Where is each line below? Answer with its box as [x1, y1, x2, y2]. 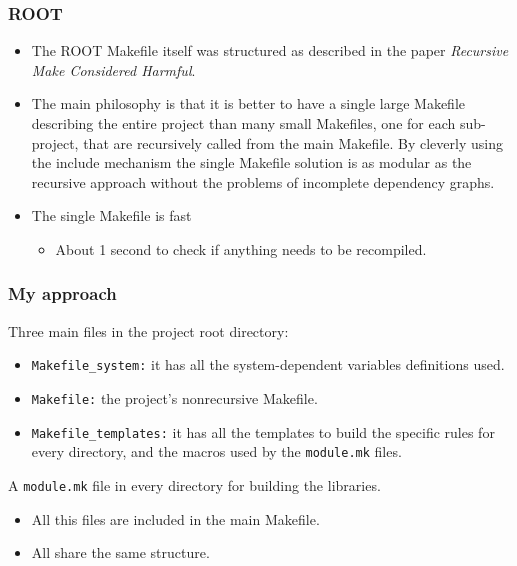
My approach [8, 281, 117, 306]
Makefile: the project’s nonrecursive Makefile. [31, 388, 318, 409]
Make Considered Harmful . [31, 59, 196, 80]
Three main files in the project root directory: [8, 320, 289, 341]
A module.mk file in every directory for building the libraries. [8, 475, 381, 495]
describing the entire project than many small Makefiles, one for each [31, 113, 456, 133]
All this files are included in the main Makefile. [31, 508, 320, 529]
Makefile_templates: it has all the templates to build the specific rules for [31, 421, 495, 442]
